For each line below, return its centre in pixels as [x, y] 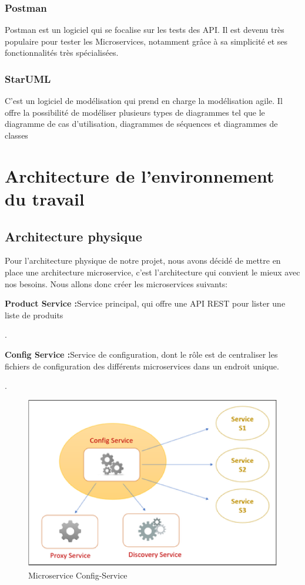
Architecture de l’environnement [140, 175]
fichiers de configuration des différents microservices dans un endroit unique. [142, 366]
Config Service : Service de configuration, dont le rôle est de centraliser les [141, 354]
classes [16, 135]
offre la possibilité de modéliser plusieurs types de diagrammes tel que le [135, 112]
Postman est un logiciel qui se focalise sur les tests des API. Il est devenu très [145, 30]
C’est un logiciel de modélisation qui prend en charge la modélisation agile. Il [144, 101]
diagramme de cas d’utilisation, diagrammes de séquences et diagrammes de [141, 124]
